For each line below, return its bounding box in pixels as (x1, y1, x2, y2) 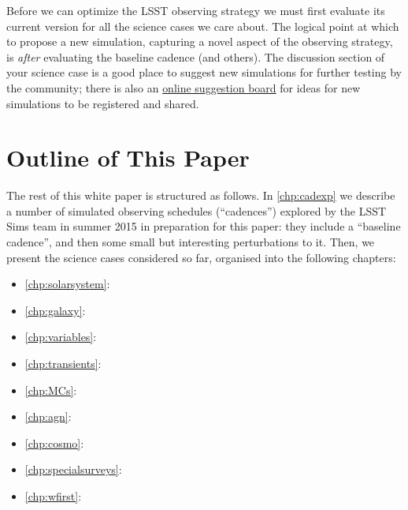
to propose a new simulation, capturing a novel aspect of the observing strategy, (6, 33, 393, 50)
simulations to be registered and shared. (6, 95, 199, 111)
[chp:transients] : (24, 355, 102, 372)
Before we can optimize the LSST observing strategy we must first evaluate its (6, 2, 385, 18)
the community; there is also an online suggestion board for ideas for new (6, 79, 361, 96)
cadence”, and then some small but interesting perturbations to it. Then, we (6, 234, 375, 250)
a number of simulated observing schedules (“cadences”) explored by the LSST (6, 202, 387, 219)
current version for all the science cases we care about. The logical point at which (6, 17, 399, 34)
